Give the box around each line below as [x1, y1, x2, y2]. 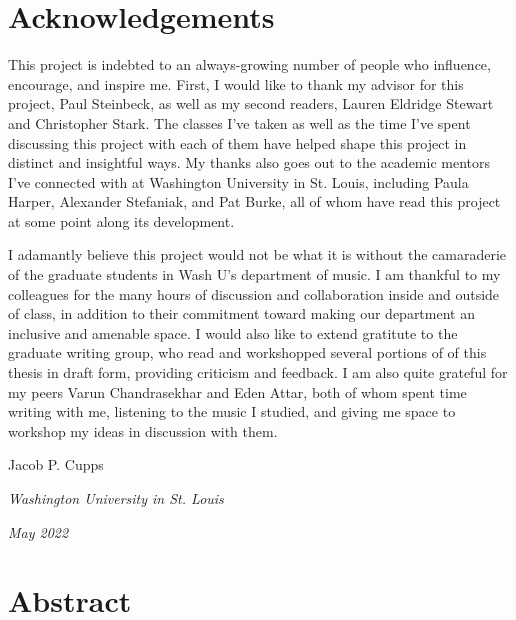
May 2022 [8, 521, 69, 542]
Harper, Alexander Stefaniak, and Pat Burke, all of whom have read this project [8, 191, 501, 212]
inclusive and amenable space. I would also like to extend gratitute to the [8, 322, 458, 343]
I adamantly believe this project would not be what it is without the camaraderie [8, 244, 507, 265]
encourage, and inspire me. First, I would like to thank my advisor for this [8, 73, 464, 94]
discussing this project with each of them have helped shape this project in [8, 132, 467, 153]
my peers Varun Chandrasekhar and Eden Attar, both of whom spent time [8, 381, 467, 402]
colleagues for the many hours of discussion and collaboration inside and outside [8, 283, 500, 304]
